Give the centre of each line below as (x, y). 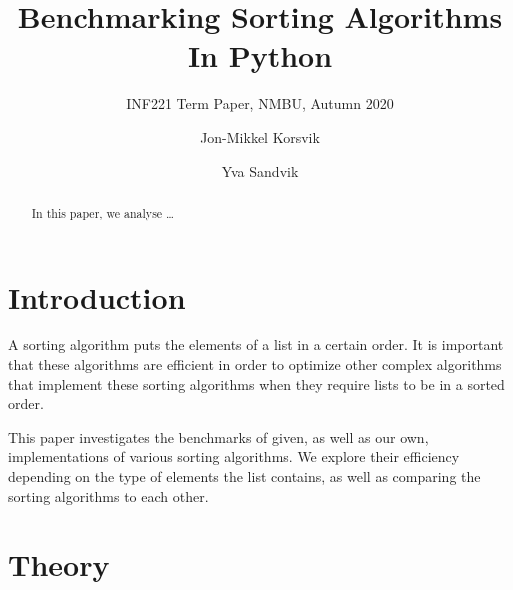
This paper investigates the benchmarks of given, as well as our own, (218, 436)
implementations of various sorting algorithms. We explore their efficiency (234, 456)
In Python (260, 55)
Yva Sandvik (260, 170)
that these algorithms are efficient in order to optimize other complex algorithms (255, 364)
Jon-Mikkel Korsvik (260, 136)
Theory (59, 564)
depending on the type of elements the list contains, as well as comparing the (244, 476)
